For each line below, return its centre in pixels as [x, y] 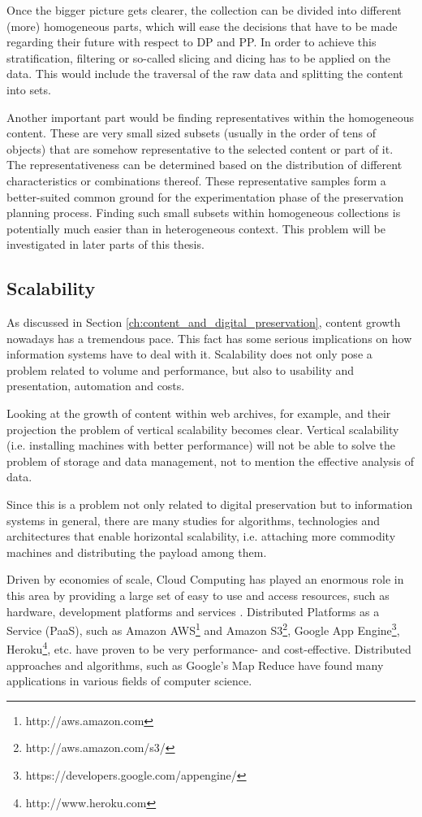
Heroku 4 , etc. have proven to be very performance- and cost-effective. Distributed [209, 648]
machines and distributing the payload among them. [137, 552]
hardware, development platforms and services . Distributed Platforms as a [193, 611]
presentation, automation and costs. [96, 386]
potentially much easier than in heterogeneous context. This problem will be [196, 228]
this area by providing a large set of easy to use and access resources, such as [198, 595]
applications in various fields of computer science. [129, 681]
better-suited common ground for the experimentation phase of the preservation [205, 196]
